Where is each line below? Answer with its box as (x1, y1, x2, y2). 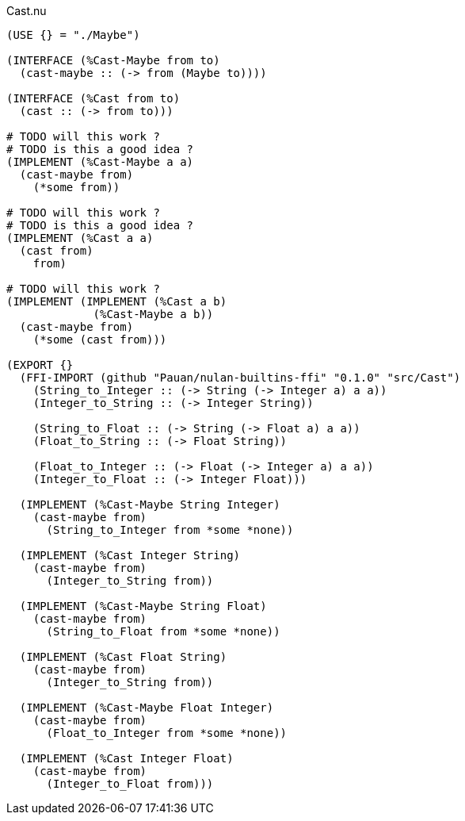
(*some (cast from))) (32, 333, 167, 346)
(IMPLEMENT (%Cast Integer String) (19, 549, 241, 562)
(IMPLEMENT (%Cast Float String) (19, 650, 227, 663)
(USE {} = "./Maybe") (6, 29, 140, 41)
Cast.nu (6, 4, 47, 17)
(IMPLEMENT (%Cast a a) (6, 232, 154, 244)
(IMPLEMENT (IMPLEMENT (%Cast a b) (6, 295, 227, 308)
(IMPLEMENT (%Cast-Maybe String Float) (19, 600, 267, 612)
